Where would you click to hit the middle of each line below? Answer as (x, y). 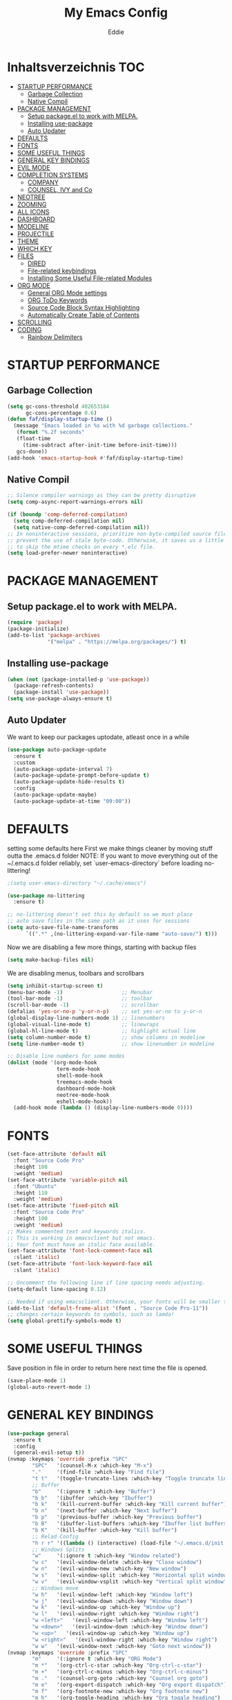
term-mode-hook (78, 1069)
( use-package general (38, 1433)
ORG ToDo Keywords (57, 300)
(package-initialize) (38, 629)
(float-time (33, 439)
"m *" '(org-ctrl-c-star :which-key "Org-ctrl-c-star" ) (117, 1665)
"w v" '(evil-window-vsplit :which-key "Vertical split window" (129, 1581)
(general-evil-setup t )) (49, 1453)
